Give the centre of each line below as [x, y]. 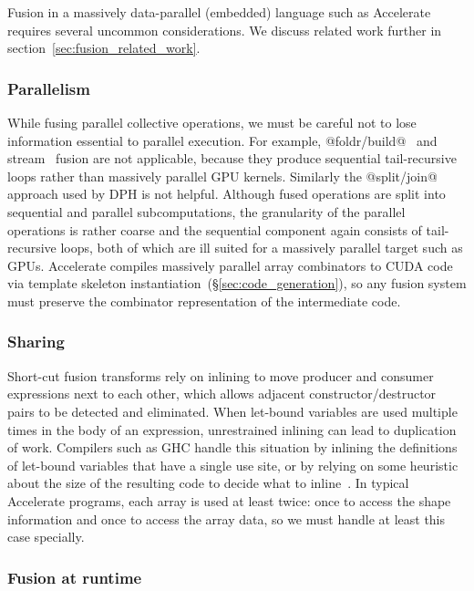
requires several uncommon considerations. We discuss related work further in [225, 30]
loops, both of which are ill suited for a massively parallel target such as [262, 248]
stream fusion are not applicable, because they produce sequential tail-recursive [232, 158]
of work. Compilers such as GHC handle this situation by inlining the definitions [232, 447]
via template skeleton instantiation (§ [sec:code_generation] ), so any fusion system [237, 283]
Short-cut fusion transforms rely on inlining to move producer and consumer [221, 375]
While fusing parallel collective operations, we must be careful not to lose [212, 122]
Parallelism [49, 88]
